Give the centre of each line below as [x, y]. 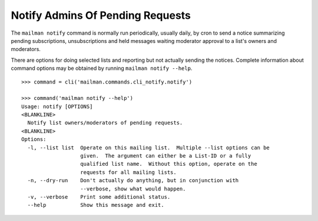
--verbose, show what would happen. [133, 189]
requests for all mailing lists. [128, 172]
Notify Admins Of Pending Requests [101, 15]
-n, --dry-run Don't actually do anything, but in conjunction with [133, 180]
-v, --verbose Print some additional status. [99, 197]
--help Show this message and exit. [96, 205]
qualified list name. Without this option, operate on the [169, 164]
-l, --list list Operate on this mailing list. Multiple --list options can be [149, 148]
